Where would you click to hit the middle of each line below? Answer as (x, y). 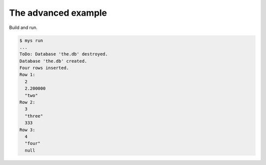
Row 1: (27, 75)
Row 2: (27, 102)
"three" (34, 116)
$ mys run (31, 40)
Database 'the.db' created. (53, 61)
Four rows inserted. (44, 68)
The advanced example (58, 13)
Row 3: (27, 130)
